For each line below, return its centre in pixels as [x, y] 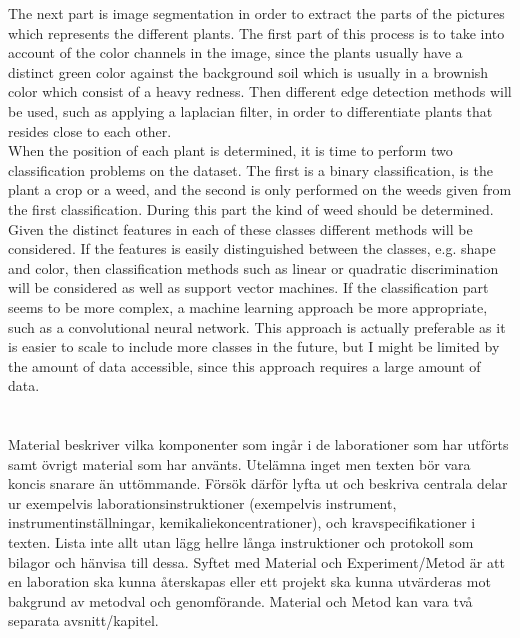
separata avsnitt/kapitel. [83, 620]
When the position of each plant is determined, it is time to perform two [230, 150]
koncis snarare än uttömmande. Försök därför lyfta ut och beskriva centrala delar [258, 483]
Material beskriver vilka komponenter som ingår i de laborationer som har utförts [258, 444]
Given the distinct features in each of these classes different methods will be [240, 228]
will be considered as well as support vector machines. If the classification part [248, 287]
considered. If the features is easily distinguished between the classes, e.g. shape [252, 248]
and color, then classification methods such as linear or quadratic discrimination [253, 267]
